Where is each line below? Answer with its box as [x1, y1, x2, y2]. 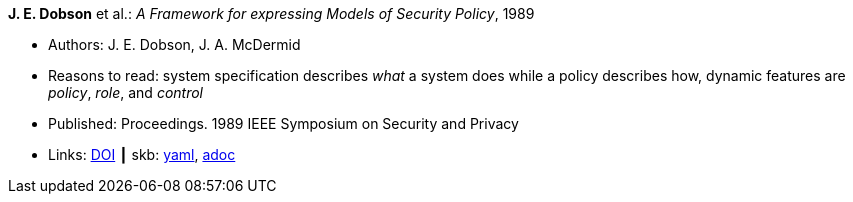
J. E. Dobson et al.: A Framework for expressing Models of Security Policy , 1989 [8, 5, 535, 22]
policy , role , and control [48, 84, 204, 101]
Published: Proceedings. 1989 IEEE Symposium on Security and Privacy [48, 115, 519, 132]
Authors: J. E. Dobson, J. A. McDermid [48, 36, 301, 53]
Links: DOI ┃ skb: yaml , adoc [48, 146, 236, 163]
